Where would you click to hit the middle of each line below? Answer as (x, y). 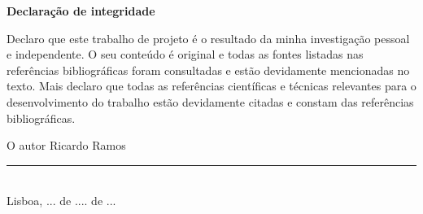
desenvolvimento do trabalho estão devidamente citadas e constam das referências (210, 101)
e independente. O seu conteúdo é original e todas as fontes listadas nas (185, 54)
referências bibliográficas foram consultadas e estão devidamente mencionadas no (208, 70)
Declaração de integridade (81, 11)
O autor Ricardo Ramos (66, 145)
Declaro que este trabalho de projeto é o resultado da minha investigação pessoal (208, 38)
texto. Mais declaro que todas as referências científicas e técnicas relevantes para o (211, 86)
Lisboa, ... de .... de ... (61, 201)
